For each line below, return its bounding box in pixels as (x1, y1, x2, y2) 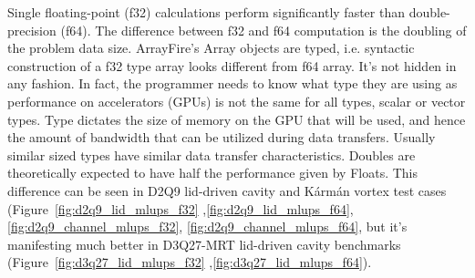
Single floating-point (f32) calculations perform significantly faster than (7, 3, 405, 21)
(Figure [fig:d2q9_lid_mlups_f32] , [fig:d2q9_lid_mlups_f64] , (7, 199, 354, 218)
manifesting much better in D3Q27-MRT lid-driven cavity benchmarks (7, 234, 401, 253)
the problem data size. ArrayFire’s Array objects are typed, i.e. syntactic (7, 38, 415, 57)
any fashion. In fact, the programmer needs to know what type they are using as (7, 74, 458, 93)
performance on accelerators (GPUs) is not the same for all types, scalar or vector (7, 91, 466, 110)
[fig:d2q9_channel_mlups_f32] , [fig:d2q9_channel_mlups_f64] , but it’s (7, 217, 408, 236)
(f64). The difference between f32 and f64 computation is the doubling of (60, 20, 467, 39)
